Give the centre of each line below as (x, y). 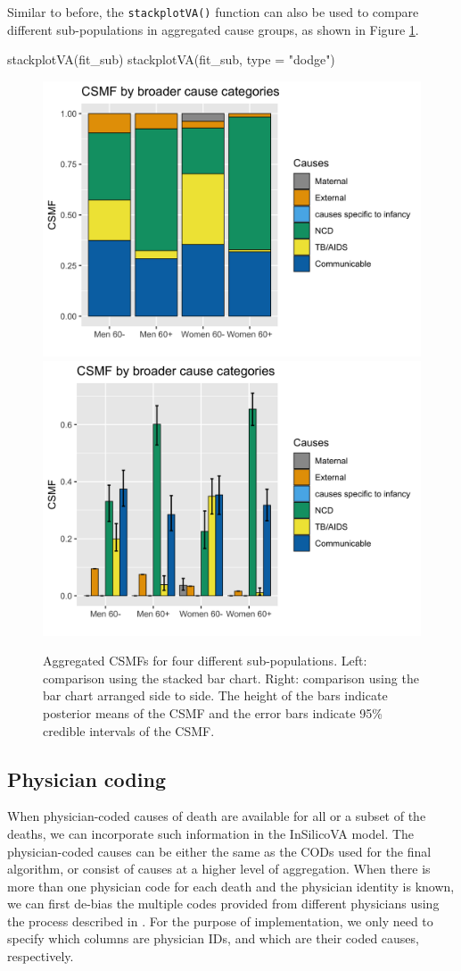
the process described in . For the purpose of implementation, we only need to (220, 921)
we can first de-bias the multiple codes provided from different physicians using (223, 904)
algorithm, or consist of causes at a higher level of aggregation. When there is (219, 869)
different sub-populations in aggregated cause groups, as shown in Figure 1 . (213, 29)
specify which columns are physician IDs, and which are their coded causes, (213, 938)
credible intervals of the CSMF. (129, 730)
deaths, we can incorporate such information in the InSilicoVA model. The (211, 833)
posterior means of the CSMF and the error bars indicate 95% (213, 712)
